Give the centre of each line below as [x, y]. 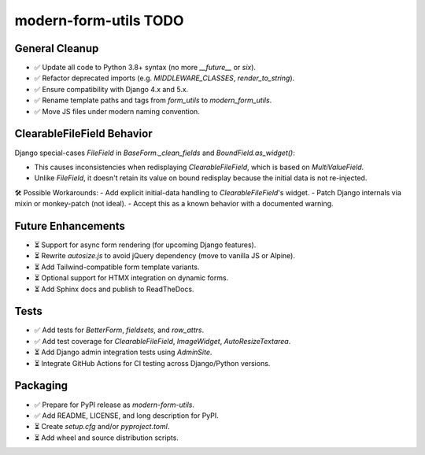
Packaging [41, 386]
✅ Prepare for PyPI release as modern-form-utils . [115, 405]
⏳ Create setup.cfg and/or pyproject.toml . [102, 427]
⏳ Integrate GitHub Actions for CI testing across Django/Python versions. [152, 363]
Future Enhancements [70, 226]
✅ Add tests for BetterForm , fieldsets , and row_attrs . [119, 330]
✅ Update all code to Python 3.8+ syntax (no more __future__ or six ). [145, 68]
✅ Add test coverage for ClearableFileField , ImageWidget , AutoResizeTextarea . [163, 341]
